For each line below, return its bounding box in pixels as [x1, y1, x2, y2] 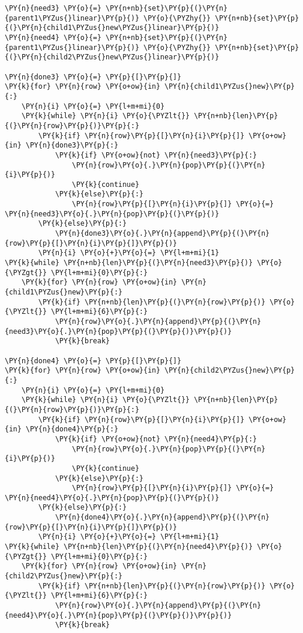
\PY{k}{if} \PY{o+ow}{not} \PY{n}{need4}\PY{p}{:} [55, 434, 257, 443]
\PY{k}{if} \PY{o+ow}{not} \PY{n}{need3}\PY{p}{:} [55, 150, 257, 159]
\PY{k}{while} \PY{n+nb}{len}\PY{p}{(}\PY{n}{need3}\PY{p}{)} [5, 259, 253, 267]
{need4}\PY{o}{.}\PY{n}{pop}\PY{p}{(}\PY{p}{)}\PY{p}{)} [5, 611, 232, 619]
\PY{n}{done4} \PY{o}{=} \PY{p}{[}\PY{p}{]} [5, 356, 181, 365]
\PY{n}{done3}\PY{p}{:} [25, 141, 119, 150]
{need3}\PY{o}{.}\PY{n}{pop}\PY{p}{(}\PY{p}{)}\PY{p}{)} [5, 327, 232, 336]
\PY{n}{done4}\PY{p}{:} [25, 425, 119, 434]
